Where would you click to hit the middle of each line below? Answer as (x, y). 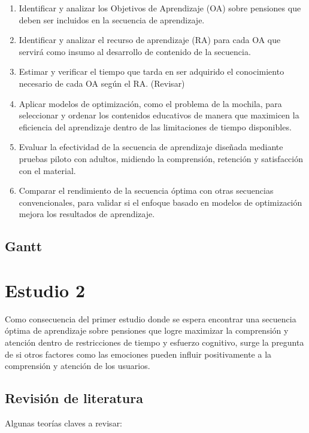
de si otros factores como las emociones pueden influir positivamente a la (138, 354)
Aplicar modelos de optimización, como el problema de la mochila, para (150, 103)
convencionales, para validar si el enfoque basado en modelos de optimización (160, 202)
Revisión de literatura (74, 398)
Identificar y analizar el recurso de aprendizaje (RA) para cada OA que (150, 40)
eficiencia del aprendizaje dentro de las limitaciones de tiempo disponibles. (155, 126)
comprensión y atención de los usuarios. (78, 366)
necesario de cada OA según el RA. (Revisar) (102, 83)
